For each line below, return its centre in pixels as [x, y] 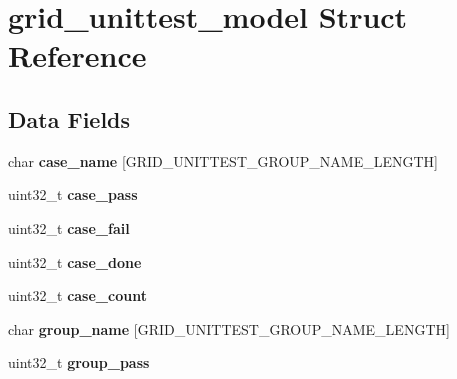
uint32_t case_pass [73, 194]
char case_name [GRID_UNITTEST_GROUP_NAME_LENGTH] [223, 160]
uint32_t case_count [77, 295]
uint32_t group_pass [79, 362]
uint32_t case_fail [69, 227]
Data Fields [69, 118]
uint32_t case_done [75, 261]
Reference [77, 55]
